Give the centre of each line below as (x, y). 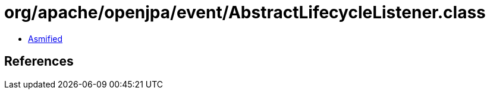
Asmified (45, 38)
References (39, 61)
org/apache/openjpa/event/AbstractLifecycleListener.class (245, 12)
